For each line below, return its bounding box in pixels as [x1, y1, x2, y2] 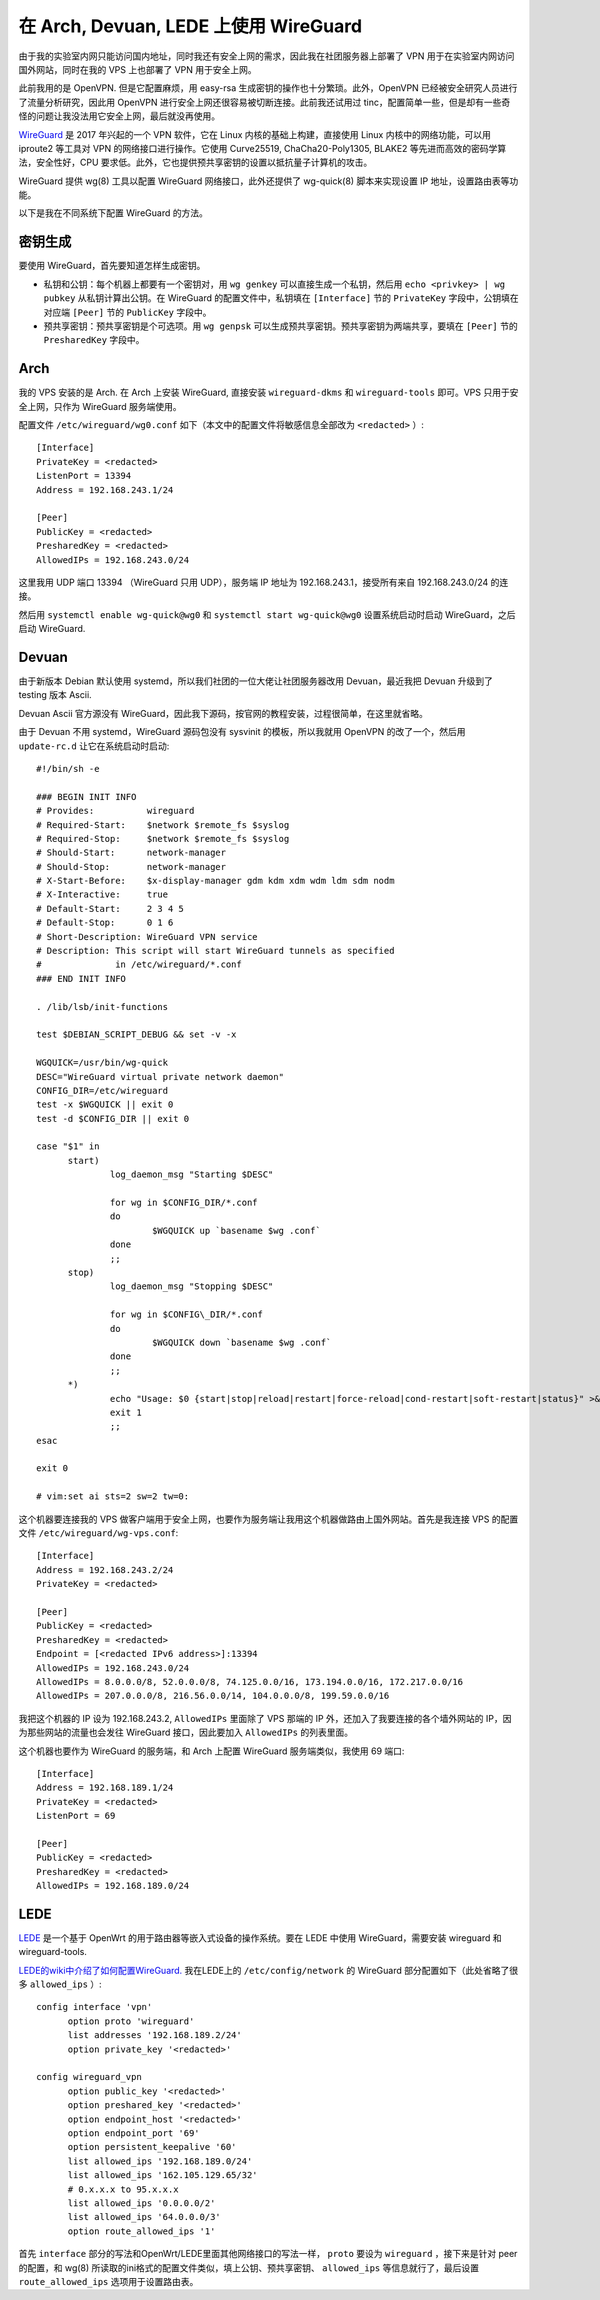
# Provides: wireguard [36, 805, 195, 817]
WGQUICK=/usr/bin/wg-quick [36, 1057, 169, 1069]
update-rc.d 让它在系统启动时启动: [18, 740, 170, 752]
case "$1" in [36, 1141, 100, 1152]
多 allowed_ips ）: [18, 1978, 102, 1990]
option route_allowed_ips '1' [67, 2225, 216, 2237]
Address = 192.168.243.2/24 [36, 1564, 174, 1575]
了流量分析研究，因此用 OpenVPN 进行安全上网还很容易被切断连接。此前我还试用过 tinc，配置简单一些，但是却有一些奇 [18, 96, 511, 108]
